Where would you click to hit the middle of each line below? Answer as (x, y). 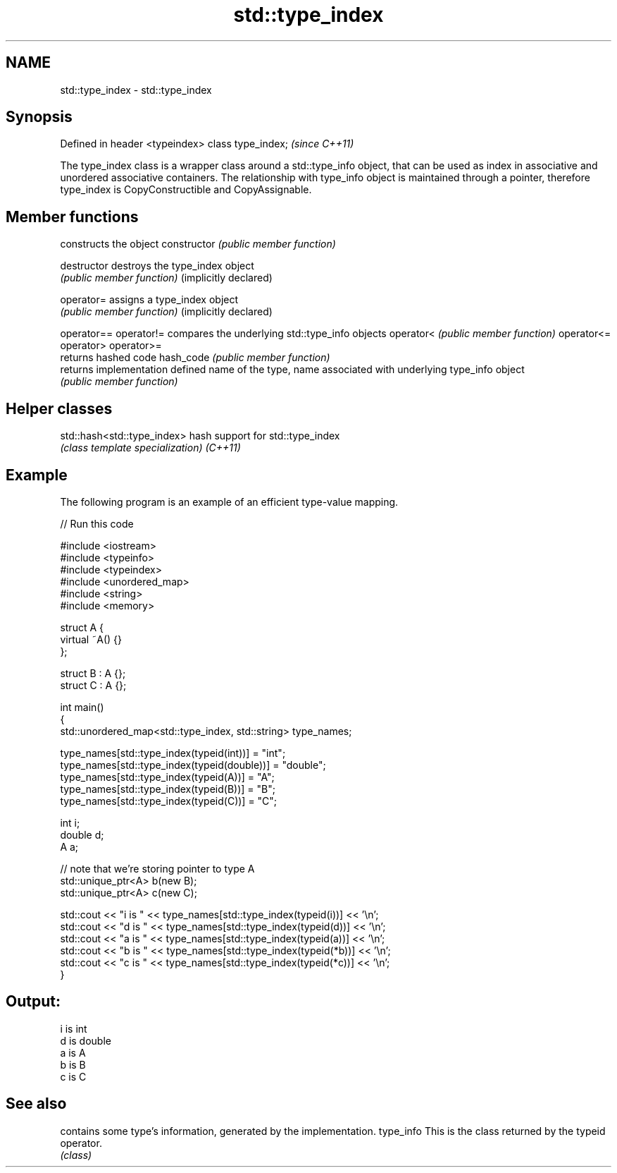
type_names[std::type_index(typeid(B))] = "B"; (168, 789)
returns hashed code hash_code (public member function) (195, 358)
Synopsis (39, 117)
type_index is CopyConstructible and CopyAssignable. (186, 190)
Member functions (72, 217)
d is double (86, 1040)
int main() (82, 707)
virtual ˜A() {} (91, 639)
